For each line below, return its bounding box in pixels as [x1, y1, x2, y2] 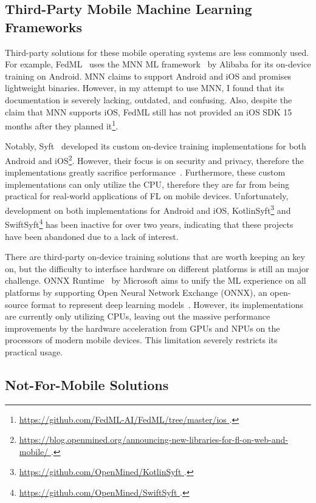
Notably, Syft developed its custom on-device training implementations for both [5, 140, 306, 152]
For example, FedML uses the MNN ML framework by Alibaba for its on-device [5, 58, 311, 70]
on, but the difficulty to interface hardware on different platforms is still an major [5, 262, 309, 275]
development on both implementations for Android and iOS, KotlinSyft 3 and [5, 202, 291, 216]
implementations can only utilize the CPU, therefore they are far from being [5, 177, 289, 190]
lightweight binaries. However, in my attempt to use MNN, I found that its [5, 81, 284, 94]
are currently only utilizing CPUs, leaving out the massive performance [5, 310, 270, 323]
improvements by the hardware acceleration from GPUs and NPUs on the [5, 321, 280, 334]
